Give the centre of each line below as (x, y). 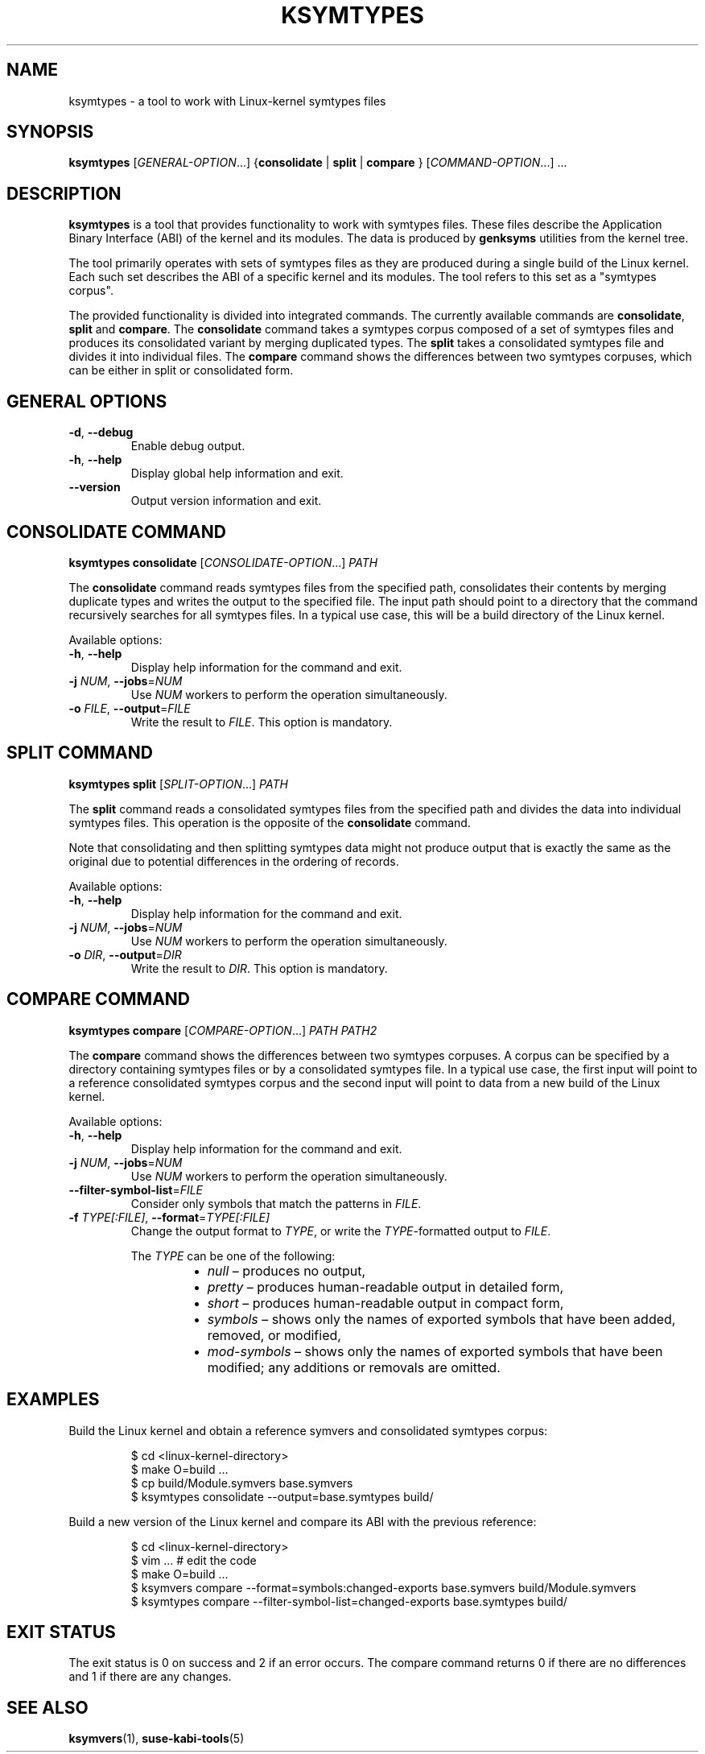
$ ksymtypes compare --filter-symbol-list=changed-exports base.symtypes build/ (349, 1601)
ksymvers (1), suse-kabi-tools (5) (157, 1739)
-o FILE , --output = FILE (130, 708)
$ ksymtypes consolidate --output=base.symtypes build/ (282, 1496)
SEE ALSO (47, 1707)
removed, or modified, (274, 1335)
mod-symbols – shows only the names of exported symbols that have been (435, 1351)
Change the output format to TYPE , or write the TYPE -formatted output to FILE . (341, 1231)
